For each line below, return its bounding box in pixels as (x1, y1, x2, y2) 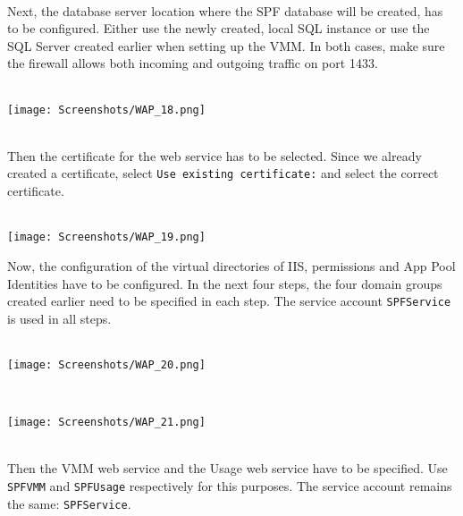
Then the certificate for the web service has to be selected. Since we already (7, 146, 422, 165)
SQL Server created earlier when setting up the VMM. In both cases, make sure (7, 36, 445, 55)
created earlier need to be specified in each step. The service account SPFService (7, 292, 451, 310)
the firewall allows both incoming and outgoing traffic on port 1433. (7, 54, 378, 72)
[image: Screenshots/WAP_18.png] (7, 103, 206, 116)
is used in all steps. (7, 309, 112, 327)
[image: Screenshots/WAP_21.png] (7, 416, 206, 429)
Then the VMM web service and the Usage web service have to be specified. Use (7, 459, 448, 478)
